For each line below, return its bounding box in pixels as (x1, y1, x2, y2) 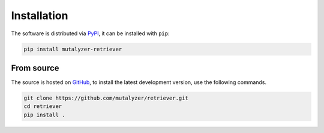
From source (11, 63, 59, 73)
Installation (11, 9, 68, 22)
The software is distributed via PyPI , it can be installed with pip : (11, 30, 170, 37)
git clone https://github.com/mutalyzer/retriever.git (23, 95, 188, 101)
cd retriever (23, 103, 62, 110)
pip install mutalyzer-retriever (23, 45, 122, 52)
